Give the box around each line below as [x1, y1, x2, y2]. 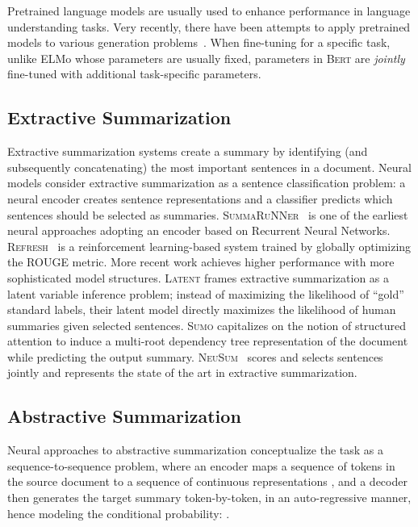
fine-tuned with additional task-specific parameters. [7, 65, 261, 82]
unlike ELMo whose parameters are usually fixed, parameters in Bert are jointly [7, 49, 405, 66]
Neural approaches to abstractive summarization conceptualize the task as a [7, 441, 384, 458]
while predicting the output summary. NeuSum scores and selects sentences [7, 348, 383, 365]
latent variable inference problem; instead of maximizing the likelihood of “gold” [7, 285, 404, 302]
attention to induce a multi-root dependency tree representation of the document [7, 333, 408, 349]
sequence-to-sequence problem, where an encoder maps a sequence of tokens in [7, 457, 395, 474]
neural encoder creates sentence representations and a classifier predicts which [7, 190, 393, 207]
